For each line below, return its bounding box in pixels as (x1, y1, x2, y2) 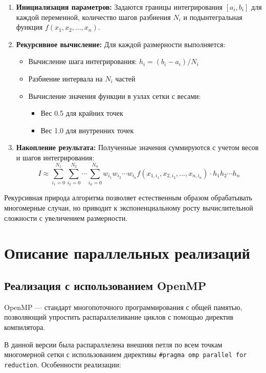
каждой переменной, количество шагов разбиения (16, 11, 171, 22)
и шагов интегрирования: (16, 152, 95, 162)
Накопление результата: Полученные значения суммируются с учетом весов (16, 142, 259, 153)
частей (115, 73, 136, 84)
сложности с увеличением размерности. (4, 212, 128, 223)
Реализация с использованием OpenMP (4, 278, 207, 294)
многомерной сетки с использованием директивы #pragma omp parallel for (4, 349, 247, 360)
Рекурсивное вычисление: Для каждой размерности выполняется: (16, 38, 226, 49)
